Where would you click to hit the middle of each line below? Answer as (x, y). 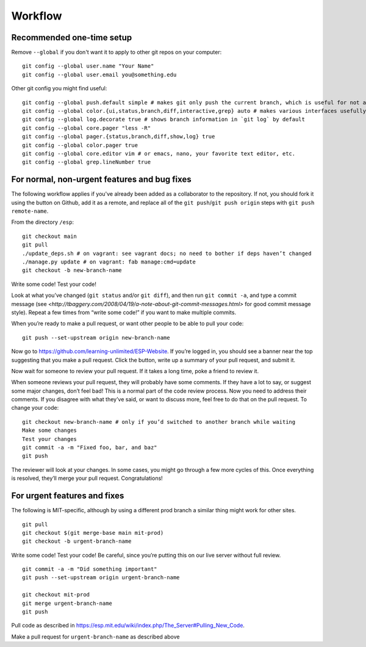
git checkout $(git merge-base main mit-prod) (93, 533)
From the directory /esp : (43, 222)
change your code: (35, 408)
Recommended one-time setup (72, 38)
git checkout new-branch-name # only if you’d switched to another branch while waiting (159, 422)
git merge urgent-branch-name (67, 603)
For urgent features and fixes (68, 496)
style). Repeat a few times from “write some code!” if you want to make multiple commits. (124, 312)
